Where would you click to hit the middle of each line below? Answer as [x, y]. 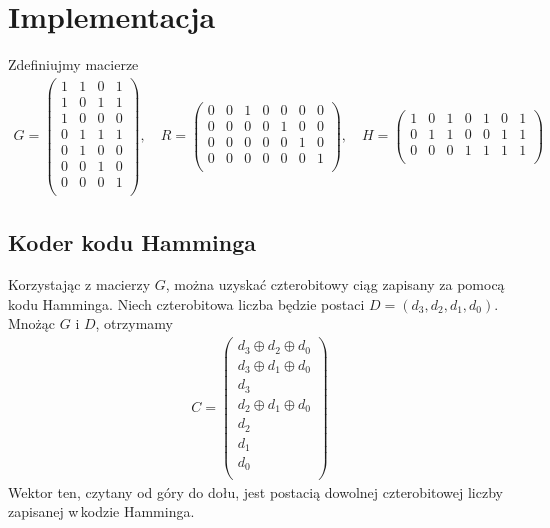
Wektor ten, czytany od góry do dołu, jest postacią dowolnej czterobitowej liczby [255, 491]
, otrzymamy [134, 323]
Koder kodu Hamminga [132, 242]
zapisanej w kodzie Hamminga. [101, 511]
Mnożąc [32, 323]
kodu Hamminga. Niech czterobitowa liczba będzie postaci [186, 303]
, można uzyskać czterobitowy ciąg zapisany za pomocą [335, 284]
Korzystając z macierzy [79, 284]
